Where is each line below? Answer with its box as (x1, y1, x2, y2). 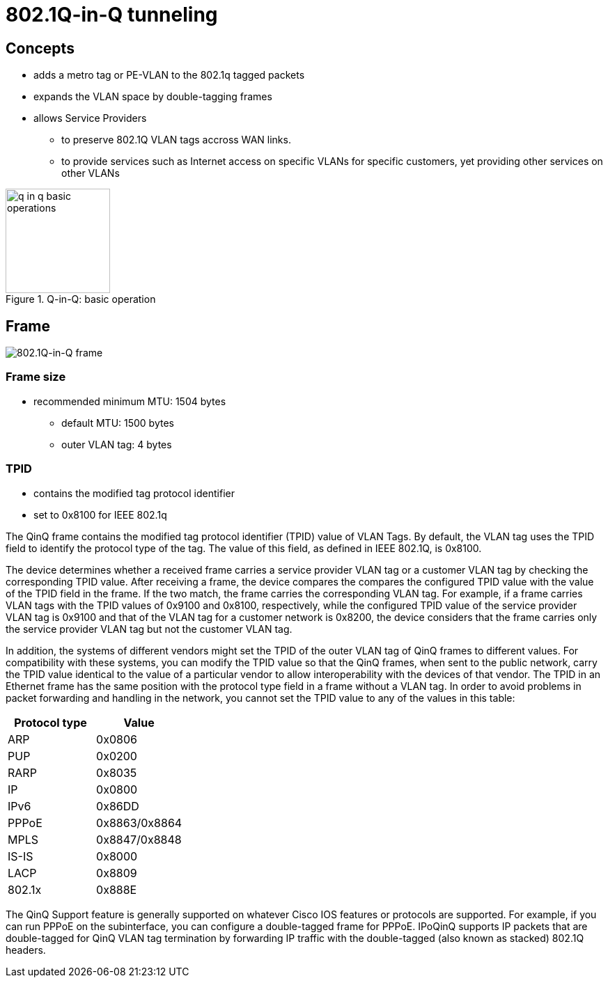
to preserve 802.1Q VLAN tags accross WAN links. (61, 134, 291, 146)
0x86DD (96, 799, 139, 813)
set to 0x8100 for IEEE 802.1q (33, 508, 167, 521)
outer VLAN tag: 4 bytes (61, 438, 172, 450)
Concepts (6, 39, 75, 57)
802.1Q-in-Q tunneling (6, 3, 218, 26)
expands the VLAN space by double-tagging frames (33, 91, 272, 103)
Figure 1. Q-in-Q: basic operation (6, 293, 156, 306)
